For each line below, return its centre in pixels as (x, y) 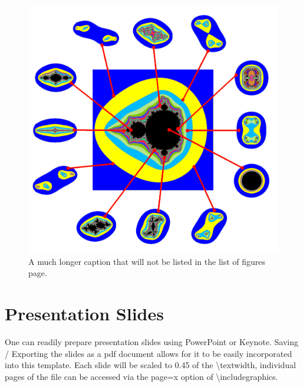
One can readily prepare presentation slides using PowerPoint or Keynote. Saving (151, 342)
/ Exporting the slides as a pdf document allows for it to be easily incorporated (149, 353)
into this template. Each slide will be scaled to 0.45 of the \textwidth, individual (150, 365)
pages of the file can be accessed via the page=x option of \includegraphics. (141, 376)
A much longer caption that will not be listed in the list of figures (147, 261)
